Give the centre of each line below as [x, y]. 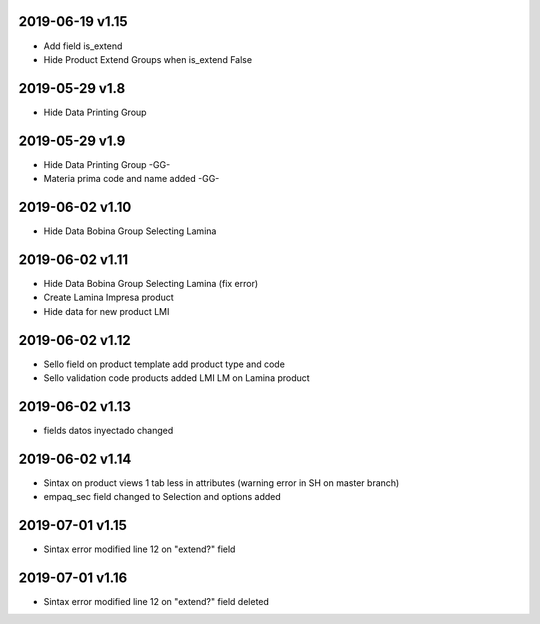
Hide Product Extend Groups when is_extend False [148, 59]
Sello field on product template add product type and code [164, 364]
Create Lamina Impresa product [108, 297]
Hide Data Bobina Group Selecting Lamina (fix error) [151, 283]
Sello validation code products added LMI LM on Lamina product [176, 378]
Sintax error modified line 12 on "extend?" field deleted [156, 602]
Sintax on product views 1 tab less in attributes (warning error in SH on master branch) [221, 482]
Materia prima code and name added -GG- [131, 179]
